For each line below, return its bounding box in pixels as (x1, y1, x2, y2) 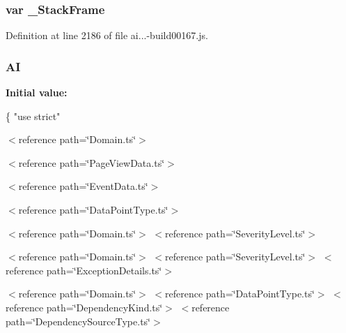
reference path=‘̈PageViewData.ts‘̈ (18, 155, 165, 170)
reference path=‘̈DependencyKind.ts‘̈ (6, 299, 163, 314)
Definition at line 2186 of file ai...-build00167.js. (6, 28, 208, 43)
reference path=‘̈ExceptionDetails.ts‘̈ (6, 262, 162, 277)
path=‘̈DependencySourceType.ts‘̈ (6, 313, 151, 328)
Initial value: (6, 85, 68, 100)
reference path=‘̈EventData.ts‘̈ (18, 179, 148, 193)
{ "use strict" (6, 108, 61, 123)
